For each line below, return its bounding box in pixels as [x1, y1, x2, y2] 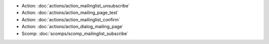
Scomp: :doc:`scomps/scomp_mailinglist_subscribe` [21, 30, 129, 37]
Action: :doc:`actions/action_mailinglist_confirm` [21, 16, 121, 22]
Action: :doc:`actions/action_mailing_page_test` [21, 10, 119, 16]
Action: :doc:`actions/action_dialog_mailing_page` [21, 24, 124, 30]
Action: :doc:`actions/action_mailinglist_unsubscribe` [21, 3, 130, 8]
